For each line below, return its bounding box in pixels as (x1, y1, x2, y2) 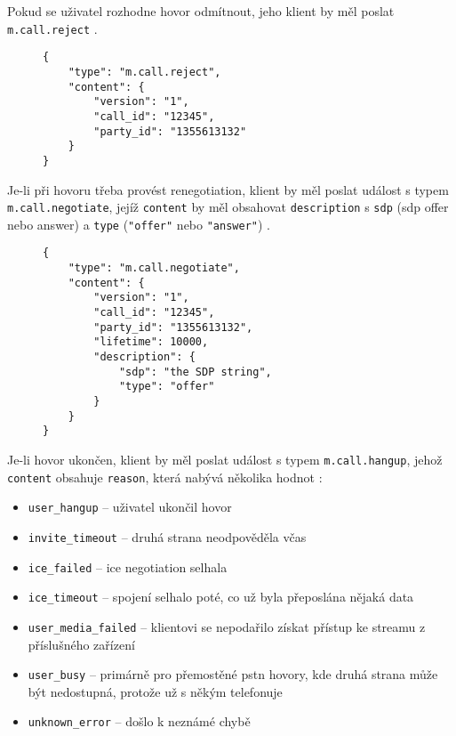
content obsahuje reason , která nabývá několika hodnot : (7, 467, 323, 486)
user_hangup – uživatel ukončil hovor (28, 497, 232, 516)
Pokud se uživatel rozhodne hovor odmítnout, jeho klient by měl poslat (7, 2, 395, 20)
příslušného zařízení (28, 635, 135, 653)
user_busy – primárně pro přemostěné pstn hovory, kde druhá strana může (28, 665, 438, 683)
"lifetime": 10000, (93, 336, 209, 349)
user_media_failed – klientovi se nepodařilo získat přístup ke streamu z (28, 617, 426, 635)
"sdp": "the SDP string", (118, 365, 272, 378)
